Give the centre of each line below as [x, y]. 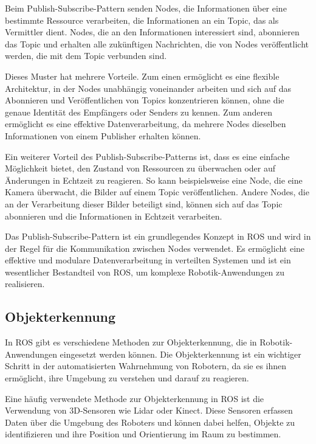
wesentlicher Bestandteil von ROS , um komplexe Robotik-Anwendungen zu [145, 272]
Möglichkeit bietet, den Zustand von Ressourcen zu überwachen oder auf [140, 168]
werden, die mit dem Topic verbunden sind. [86, 56]
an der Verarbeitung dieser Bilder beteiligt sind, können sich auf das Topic [144, 203]
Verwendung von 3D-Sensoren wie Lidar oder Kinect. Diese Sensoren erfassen [149, 410]
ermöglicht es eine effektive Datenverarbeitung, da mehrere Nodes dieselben [146, 124]
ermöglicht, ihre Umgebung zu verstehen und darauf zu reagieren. [127, 378]
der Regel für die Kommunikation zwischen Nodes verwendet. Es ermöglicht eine [155, 248]
